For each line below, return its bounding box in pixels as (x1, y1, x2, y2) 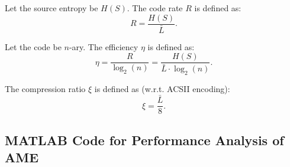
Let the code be (5, 40, 62, 53)
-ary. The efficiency (69, 40, 138, 53)
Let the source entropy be (5, 2, 98, 14)
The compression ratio (5, 83, 86, 95)
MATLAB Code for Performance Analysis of (5, 130, 284, 149)
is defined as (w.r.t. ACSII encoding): (94, 83, 230, 95)
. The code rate (127, 2, 183, 14)
